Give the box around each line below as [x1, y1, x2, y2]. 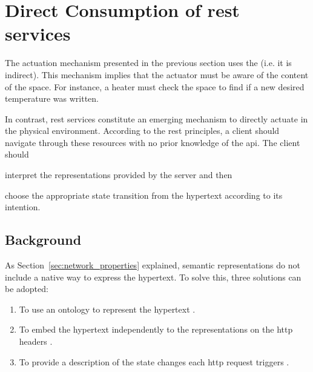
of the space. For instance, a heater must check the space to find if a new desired [5, 80, 305, 93]
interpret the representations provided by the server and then [5, 168, 232, 181]
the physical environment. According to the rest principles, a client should [5, 124, 280, 137]
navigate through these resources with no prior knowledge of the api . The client [5, 136, 300, 148]
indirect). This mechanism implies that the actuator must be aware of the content [5, 68, 309, 81]
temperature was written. [5, 92, 99, 105]
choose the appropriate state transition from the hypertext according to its [5, 188, 283, 201]
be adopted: [5, 282, 48, 295]
